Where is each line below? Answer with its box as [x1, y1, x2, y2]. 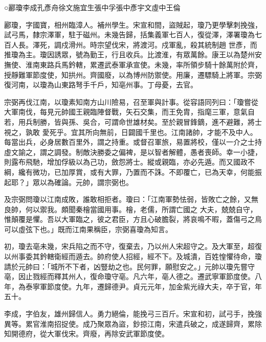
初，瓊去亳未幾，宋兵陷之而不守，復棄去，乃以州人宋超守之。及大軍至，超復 [4, 241, 262, 252]
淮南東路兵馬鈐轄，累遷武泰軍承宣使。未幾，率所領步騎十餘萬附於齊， [25, 59, 262, 70]
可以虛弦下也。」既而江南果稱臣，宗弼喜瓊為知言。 [4, 223, 172, 234]
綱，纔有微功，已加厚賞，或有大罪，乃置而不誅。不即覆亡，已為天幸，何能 [4, 166, 255, 177]
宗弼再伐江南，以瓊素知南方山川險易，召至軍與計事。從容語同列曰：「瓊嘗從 [4, 96, 258, 107]
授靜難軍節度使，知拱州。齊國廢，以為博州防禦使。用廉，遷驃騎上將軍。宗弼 [4, 69, 262, 80]
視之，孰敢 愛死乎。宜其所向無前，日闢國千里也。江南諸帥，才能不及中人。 [4, 126, 257, 137]
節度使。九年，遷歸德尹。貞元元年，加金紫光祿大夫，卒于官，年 [47, 281, 262, 291]
